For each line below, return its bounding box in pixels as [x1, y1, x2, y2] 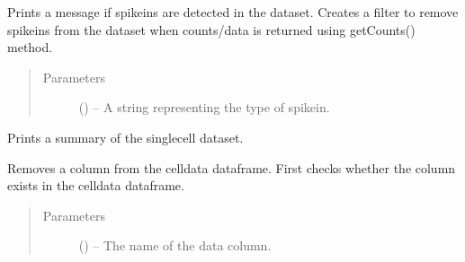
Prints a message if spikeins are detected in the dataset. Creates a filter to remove [7, 3, 459, 21]
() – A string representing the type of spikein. [78, 98, 330, 117]
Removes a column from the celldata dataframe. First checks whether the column [7, 158, 456, 177]
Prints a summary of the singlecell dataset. [7, 127, 244, 146]
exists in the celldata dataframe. [7, 176, 184, 195]
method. [7, 38, 53, 57]
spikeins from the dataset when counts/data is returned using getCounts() [7, 20, 416, 39]
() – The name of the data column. [78, 236, 272, 255]
